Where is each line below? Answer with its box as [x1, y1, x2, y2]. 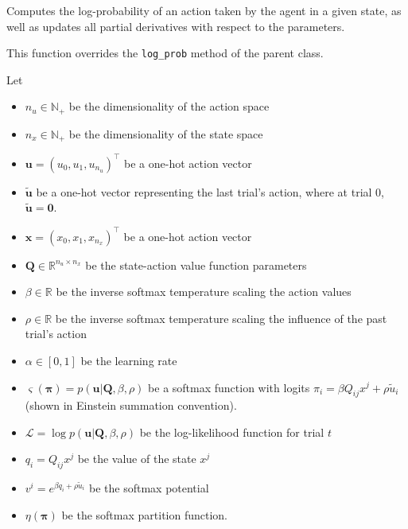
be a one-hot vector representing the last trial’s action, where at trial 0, [36, 183, 384, 200]
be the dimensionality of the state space [68, 125, 263, 142]
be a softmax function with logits [148, 379, 310, 395]
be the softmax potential [89, 480, 209, 496]
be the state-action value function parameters [85, 256, 307, 273]
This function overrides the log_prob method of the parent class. [6, 45, 324, 61]
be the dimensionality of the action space [68, 98, 270, 115]
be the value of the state [77, 450, 196, 467]
